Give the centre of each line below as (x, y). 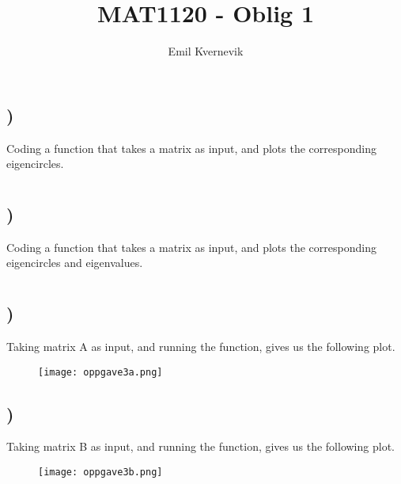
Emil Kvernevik (206, 51)
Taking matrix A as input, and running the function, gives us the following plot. (201, 346)
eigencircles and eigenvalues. (75, 263)
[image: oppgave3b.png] (100, 472)
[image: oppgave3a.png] (100, 372)
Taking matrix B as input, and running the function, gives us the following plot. (200, 446)
